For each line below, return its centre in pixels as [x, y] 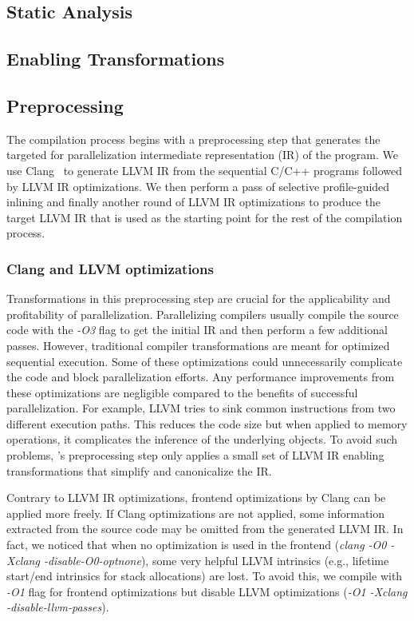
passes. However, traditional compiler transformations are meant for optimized [198, 345]
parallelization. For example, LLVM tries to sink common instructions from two [201, 408]
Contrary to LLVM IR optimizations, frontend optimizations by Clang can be [196, 498]
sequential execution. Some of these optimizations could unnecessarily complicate [205, 361]
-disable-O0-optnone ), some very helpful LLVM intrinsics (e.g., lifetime [216, 560]
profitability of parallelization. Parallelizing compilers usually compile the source [203, 314]
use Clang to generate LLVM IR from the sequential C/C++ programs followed [204, 170]
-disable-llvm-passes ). [58, 607]
